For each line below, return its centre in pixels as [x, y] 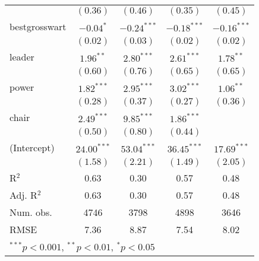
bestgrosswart [38, 26]
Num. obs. [31, 212]
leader [22, 57]
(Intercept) [32, 147]
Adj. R [23, 195]
